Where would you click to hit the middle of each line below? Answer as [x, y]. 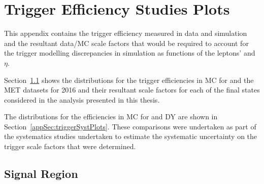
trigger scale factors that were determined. [70, 146]
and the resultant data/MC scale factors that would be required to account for [126, 43]
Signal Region [41, 174]
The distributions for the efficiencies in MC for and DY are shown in [111, 117]
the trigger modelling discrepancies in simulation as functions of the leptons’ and [130, 53]
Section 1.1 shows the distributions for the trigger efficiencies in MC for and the [129, 80]
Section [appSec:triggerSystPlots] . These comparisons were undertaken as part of [130, 126]
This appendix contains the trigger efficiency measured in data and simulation [126, 33]
